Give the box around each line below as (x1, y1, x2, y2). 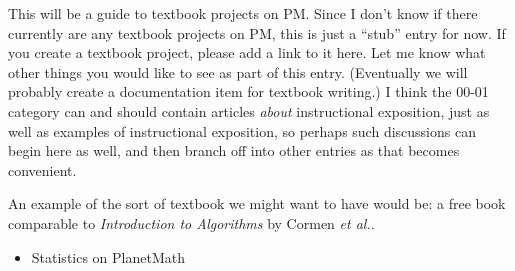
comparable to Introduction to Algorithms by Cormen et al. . (8, 212, 375, 233)
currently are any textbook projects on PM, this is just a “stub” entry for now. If (8, 22, 506, 43)
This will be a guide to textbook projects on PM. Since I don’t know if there (8, 3, 478, 23)
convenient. (8, 159, 77, 180)
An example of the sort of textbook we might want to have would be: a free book (8, 193, 506, 214)
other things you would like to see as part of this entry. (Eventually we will (8, 61, 468, 82)
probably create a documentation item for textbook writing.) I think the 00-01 (8, 81, 489, 102)
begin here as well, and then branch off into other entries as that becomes (8, 140, 460, 161)
